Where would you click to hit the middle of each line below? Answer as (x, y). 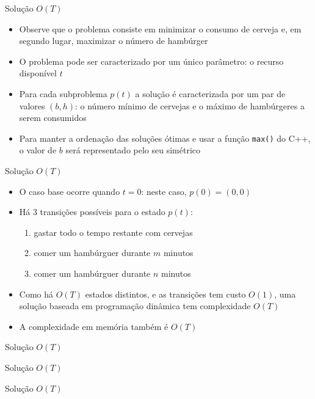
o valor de (38, 150)
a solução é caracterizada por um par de (210, 93)
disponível (38, 73)
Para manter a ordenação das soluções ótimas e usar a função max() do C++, (165, 138)
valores (32, 105)
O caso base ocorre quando (70, 191)
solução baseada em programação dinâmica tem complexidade (135, 306)
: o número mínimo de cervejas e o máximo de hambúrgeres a (190, 105)
